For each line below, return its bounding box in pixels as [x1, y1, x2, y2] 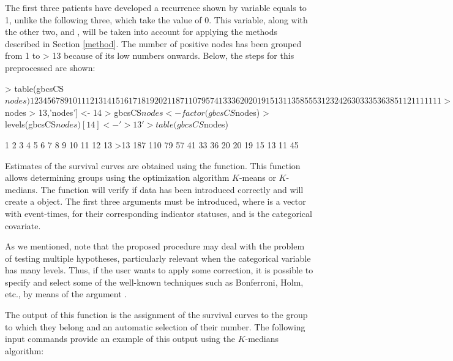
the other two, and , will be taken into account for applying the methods [5, 25, 278, 38]
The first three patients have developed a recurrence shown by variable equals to [5, 1, 307, 13]
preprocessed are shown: [5, 61, 95, 74]
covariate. [5, 219, 41, 232]
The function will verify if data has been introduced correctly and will [40, 183, 304, 196]
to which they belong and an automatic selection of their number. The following [5, 320, 305, 333]
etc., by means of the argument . [5, 287, 127, 300]
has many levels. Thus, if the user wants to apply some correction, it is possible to [5, 264, 313, 276]
